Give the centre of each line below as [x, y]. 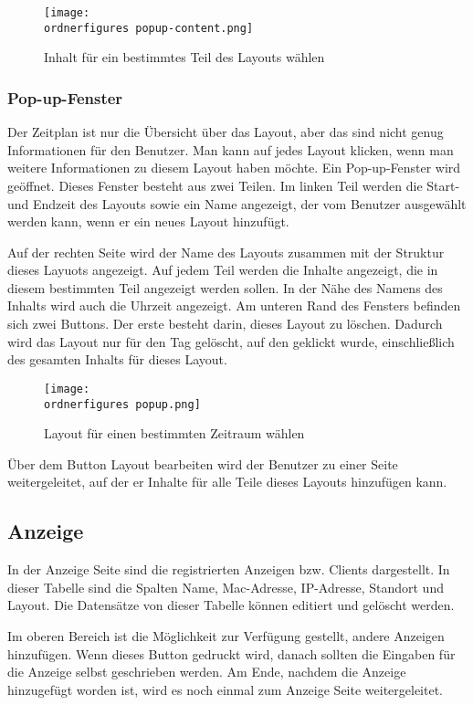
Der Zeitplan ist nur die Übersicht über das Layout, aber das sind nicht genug [226, 132]
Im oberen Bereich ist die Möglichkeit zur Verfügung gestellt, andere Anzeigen [226, 635]
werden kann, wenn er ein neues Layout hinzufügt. [148, 221]
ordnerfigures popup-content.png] [149, 28]
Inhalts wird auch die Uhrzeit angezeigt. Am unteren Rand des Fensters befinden [234, 305]
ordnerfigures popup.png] [122, 404]
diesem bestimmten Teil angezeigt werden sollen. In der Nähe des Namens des [225, 287]
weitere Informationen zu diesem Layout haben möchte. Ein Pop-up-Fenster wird [234, 168]
